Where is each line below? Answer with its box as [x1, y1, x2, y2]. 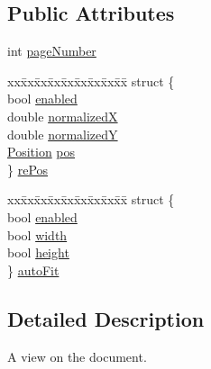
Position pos [7, 142, 76, 161]
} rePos [7, 159, 49, 178]
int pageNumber [7, 41, 96, 60]
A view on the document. [7, 346, 147, 365]
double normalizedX [7, 106, 118, 125]
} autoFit [7, 260, 60, 279]
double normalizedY [7, 124, 118, 143]
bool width [7, 225, 68, 244]
